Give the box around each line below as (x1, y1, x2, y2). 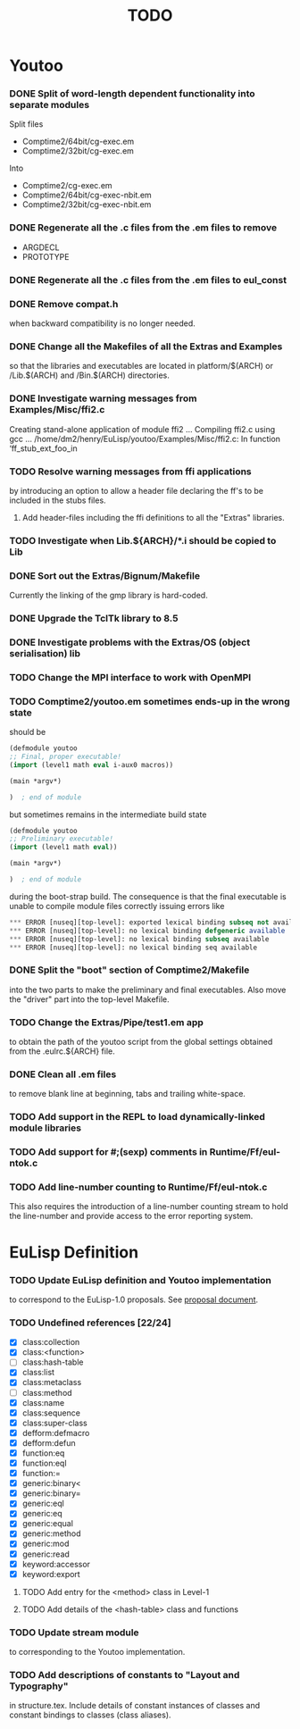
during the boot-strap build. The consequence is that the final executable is (9, 890, 287, 902)
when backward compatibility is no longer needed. (9, 318, 196, 329)
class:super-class (21, 1417, 87, 1428)
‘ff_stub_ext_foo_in (9, 443, 78, 454)
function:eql (21, 1458, 67, 1468)
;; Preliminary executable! (9, 834, 114, 844)
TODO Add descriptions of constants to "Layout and (9, 1668, 240, 1681)
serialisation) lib (9, 647, 80, 659)
